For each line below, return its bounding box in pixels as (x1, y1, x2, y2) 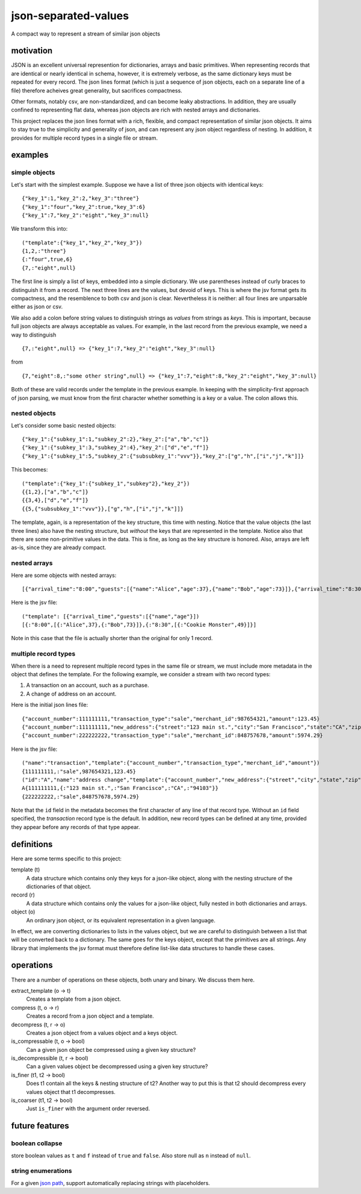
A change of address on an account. (26, 690, 117, 697)
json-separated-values (11, 9, 129, 22)
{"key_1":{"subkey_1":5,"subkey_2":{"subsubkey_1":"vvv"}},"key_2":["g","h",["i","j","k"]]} (22, 452, 304, 459)
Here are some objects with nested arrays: (11, 571, 117, 579)
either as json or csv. (11, 303, 63, 310)
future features (11, 1121, 69, 1131)
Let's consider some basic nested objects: (11, 421, 117, 429)
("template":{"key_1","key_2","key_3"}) (22, 239, 143, 246)
